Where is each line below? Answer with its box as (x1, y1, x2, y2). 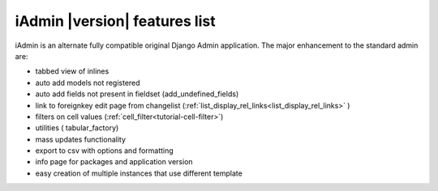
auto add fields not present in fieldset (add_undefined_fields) (35, 89, 239, 99)
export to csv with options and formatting (35, 146, 174, 155)
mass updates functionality (35, 134, 126, 144)
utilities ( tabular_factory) (35, 123, 119, 133)
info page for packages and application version (35, 157, 194, 167)
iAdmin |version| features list (15, 12, 216, 30)
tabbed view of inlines (35, 66, 109, 76)
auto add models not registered (35, 78, 141, 87)
